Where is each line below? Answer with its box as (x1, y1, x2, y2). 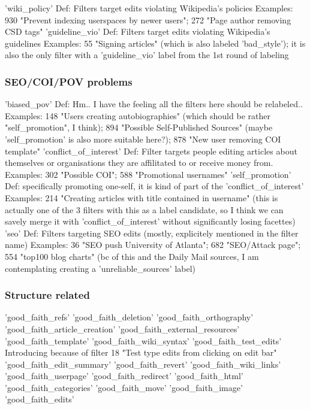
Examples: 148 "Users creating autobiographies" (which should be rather (5, 109, 270, 122)
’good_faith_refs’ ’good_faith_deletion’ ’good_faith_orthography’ (5, 311, 254, 323)
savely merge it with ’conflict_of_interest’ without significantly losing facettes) (5, 215, 296, 228)
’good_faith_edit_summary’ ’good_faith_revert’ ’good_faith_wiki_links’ (5, 358, 281, 370)
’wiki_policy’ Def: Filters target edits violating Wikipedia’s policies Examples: (5, 2, 293, 14)
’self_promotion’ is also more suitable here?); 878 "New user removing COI (5, 132, 281, 145)
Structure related (5, 287, 90, 302)
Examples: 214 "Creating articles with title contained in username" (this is (5, 191, 278, 204)
